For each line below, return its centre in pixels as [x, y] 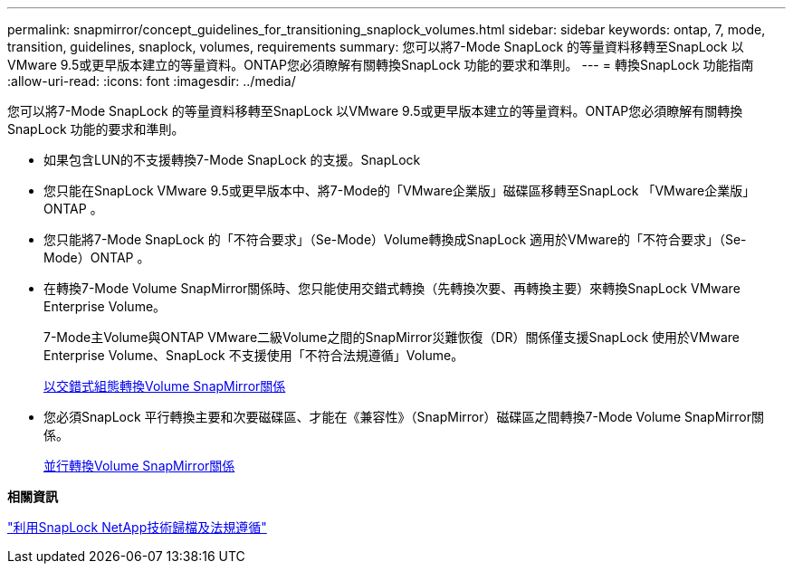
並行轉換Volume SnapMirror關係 [139, 466]
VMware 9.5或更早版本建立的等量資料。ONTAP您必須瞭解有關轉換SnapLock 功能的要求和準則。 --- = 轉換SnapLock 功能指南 [381, 65]
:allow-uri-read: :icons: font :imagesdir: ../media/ [152, 81]
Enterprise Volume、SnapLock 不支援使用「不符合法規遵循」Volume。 [254, 355]
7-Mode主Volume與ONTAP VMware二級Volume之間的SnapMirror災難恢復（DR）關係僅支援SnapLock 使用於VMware [392, 337]
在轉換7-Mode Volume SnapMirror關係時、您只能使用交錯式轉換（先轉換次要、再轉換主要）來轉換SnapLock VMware [392, 288]
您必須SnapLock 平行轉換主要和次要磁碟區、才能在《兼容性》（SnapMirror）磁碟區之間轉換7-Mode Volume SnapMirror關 [404, 417]
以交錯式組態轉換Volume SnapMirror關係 [165, 386]
